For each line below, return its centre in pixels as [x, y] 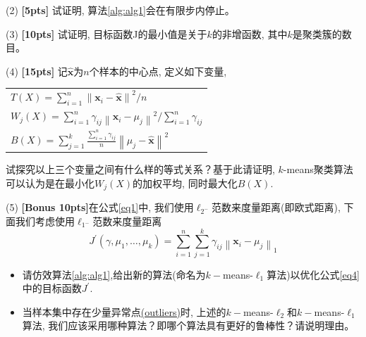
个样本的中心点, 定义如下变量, [158, 71]
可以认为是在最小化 [50, 183]
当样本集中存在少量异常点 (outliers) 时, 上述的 [124, 311]
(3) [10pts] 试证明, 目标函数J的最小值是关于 [106, 33]
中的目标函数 [52, 288]
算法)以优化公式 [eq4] [313, 274]
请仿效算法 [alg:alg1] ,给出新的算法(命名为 [114, 274]
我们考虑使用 [45, 221]
